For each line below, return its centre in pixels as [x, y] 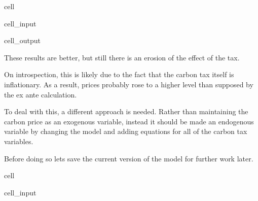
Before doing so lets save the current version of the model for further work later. [129, 158]
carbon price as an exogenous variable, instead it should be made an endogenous [129, 121]
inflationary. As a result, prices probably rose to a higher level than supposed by [129, 84]
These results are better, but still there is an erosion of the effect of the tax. [122, 57]
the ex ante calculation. [41, 94]
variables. [19, 141]
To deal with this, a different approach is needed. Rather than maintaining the [126, 111]
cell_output [22, 40]
